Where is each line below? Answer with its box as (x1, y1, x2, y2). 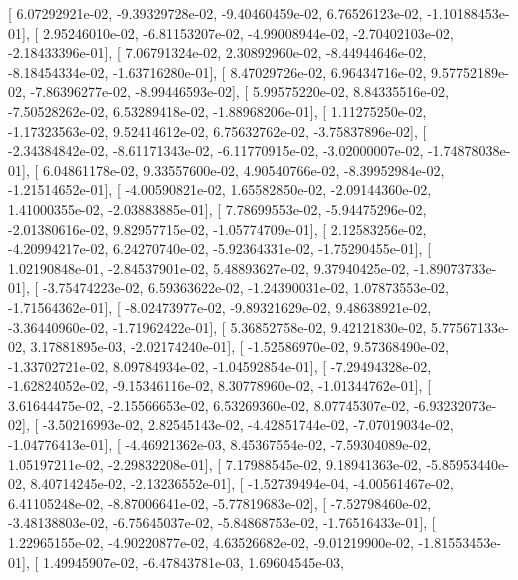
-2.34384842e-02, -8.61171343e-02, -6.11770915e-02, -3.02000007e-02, (8, 140, 424, 161)
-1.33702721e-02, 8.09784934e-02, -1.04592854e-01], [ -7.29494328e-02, (8, 355, 432, 376)
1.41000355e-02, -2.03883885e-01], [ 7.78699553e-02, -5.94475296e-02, (8, 198, 427, 219)
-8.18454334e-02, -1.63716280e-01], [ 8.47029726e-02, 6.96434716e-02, (8, 61, 427, 82)
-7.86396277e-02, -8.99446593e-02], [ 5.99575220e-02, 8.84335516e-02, (30, 81, 449, 102)
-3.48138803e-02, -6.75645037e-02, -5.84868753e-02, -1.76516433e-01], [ (8, 512, 436, 533)
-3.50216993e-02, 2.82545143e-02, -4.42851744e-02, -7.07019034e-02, (42, 414, 454, 435)
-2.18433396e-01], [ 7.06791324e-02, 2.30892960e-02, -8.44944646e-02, (8, 42, 427, 63)
